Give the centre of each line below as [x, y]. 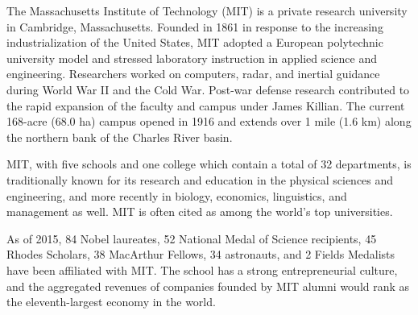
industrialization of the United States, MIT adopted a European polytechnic [195, 42]
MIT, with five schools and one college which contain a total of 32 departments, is [209, 164]
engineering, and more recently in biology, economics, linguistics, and [177, 195]
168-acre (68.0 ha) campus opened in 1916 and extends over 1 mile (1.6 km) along [209, 121]
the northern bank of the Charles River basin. [120, 137]
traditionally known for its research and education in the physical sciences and [200, 179]
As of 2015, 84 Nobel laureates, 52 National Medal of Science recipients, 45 [192, 238]
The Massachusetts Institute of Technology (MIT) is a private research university [207, 10]
